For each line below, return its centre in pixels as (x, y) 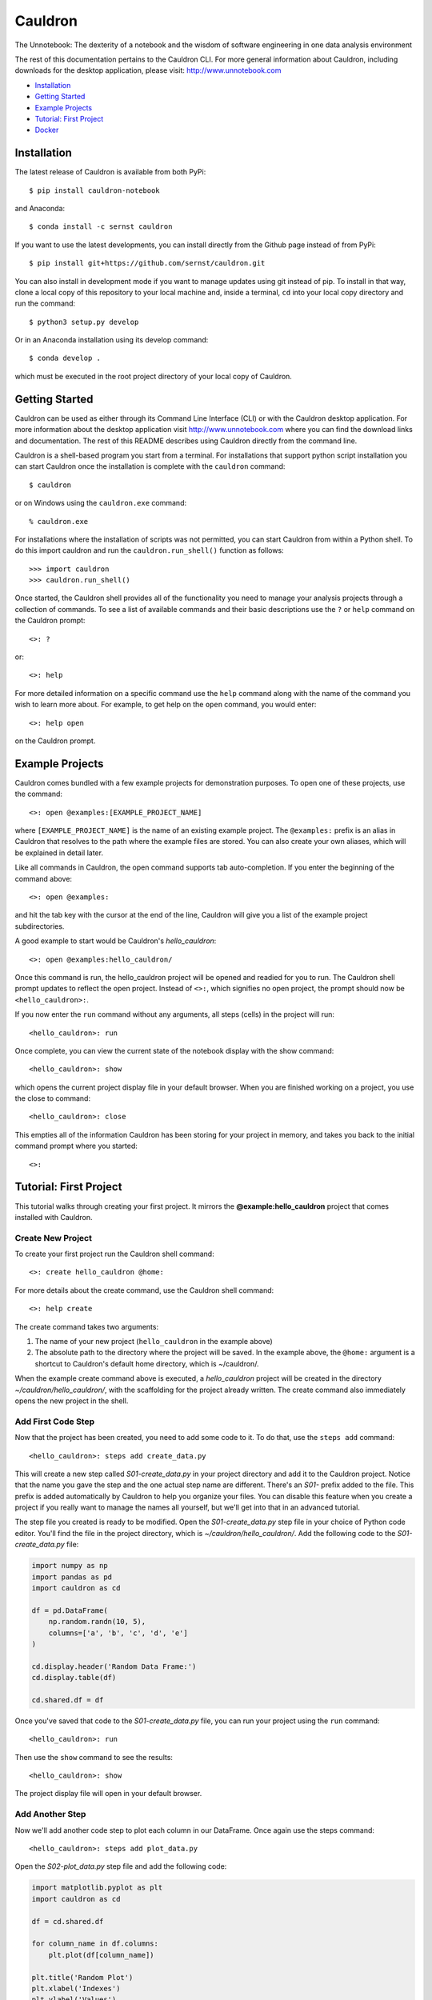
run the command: (45, 303)
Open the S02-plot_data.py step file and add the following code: (121, 1866)
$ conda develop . (65, 358)
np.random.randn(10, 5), (97, 1622)
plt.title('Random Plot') (82, 1977)
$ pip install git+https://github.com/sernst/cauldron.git (147, 263)
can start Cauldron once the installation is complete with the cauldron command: (150, 466)
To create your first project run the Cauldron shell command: (115, 1254)
